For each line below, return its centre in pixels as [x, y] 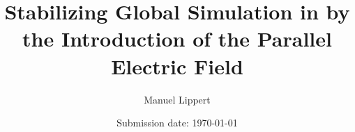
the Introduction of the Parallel [177, 39]
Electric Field [177, 66]
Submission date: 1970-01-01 [177, 123]
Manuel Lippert [177, 99]
